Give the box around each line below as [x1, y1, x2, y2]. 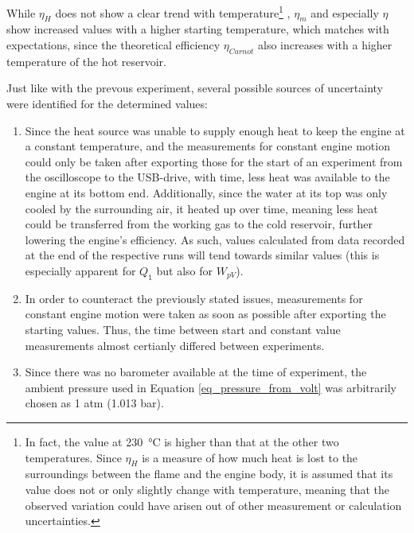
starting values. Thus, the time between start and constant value [25, 321, 341, 337]
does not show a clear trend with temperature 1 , [55, 2, 291, 21]
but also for [156, 262, 213, 278]
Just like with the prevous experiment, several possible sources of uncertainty [6, 80, 384, 96]
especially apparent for [25, 262, 136, 278]
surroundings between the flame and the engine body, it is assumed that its [25, 465, 393, 482]
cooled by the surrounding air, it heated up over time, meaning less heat [25, 200, 378, 216]
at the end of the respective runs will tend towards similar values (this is [25, 247, 380, 263]
